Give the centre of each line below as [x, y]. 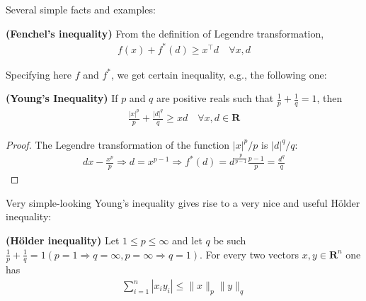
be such [230, 240]
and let [187, 240]
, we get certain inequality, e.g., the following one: [219, 74]
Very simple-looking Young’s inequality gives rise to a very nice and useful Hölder [183, 202]
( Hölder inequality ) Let [63, 240]
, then [330, 98]
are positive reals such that [215, 98]
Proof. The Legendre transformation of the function [118, 144]
